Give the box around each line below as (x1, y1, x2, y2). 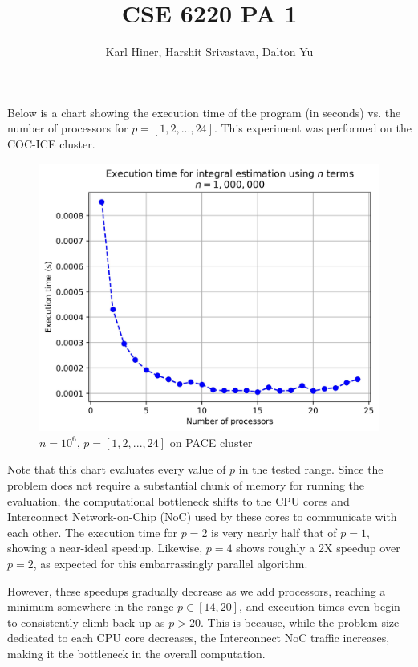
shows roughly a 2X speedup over (236, 539, 400, 556)
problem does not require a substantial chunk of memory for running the (7, 477, 365, 494)
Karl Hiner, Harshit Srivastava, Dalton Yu (105, 43, 314, 60)
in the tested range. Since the (238, 461, 384, 478)
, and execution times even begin (239, 598, 400, 615)
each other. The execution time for (7, 523, 178, 540)
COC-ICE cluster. (7, 135, 95, 152)
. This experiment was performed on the (213, 120, 412, 136)
